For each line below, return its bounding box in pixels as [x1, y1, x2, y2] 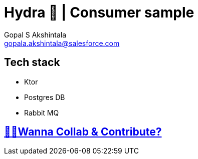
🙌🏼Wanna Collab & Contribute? [4, 125, 162, 138]
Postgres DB [24, 92, 65, 101]
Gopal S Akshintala [4, 30, 67, 39]
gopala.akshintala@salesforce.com [4, 38, 120, 47]
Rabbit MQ [24, 108, 59, 117]
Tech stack [4, 56, 60, 69]
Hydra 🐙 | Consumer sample [4, 4, 194, 21]
